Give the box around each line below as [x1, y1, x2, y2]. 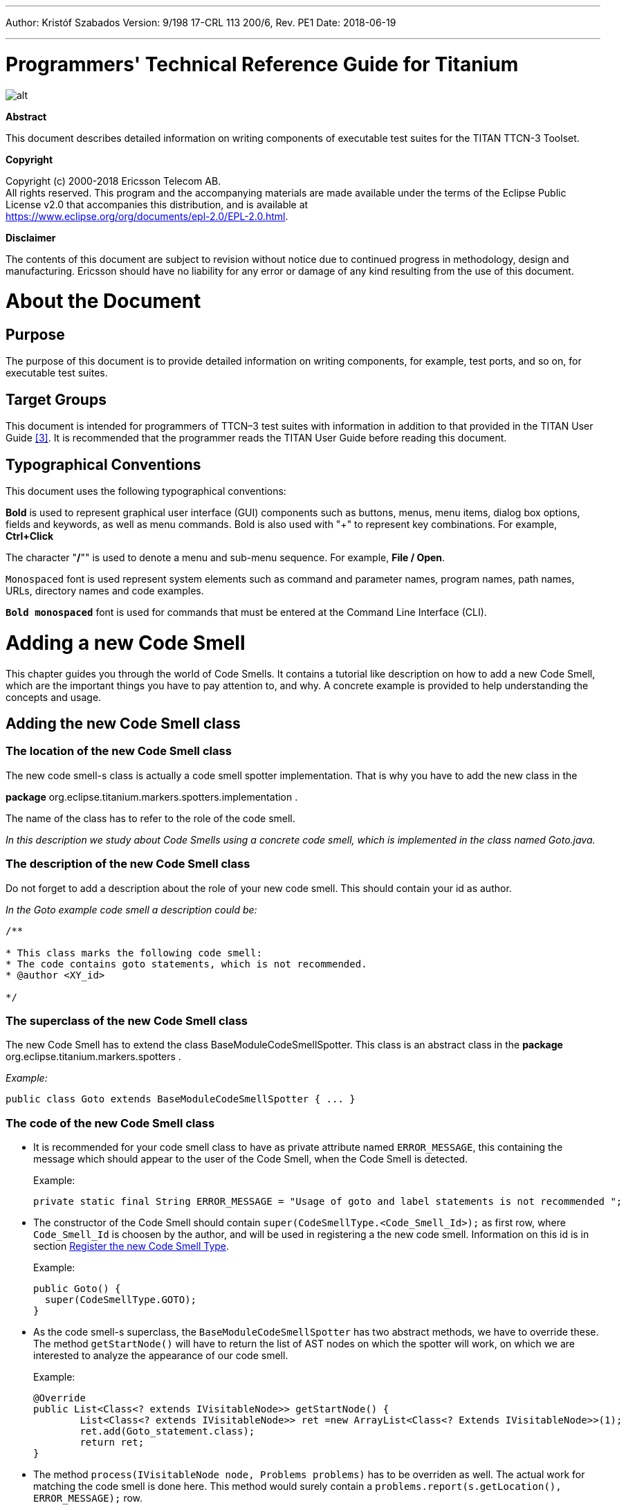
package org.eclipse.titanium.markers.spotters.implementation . [6, 790, 298, 803]
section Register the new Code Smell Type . [33, 1240, 230, 1253]
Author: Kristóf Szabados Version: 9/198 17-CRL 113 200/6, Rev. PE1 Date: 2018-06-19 [6, 17, 396, 28]
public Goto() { [33, 1283, 121, 1295]
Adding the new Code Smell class [6, 715, 241, 733]
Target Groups [6, 390, 107, 408]
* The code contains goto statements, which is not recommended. [6, 958, 367, 970]
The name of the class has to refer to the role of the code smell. [6, 812, 295, 824]
